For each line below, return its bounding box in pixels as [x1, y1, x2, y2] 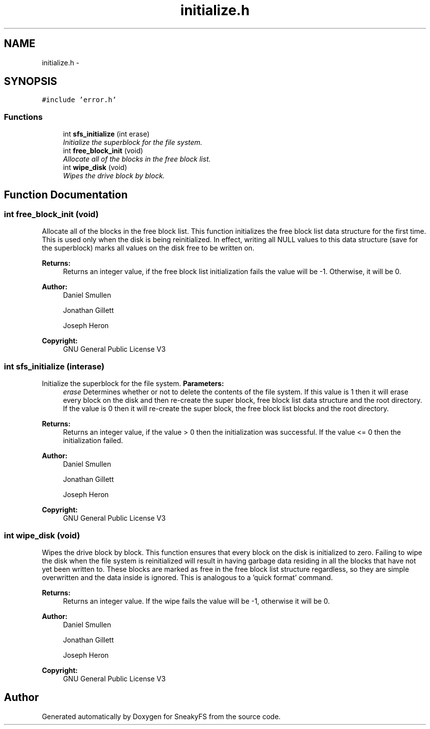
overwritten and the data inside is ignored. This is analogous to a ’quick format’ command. [42, 573, 333, 582]
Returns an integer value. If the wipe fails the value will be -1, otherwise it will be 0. [63, 596, 330, 605]
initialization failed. [63, 436, 123, 445]
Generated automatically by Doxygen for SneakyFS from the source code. [42, 712, 281, 721]
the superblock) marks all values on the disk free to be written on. [42, 244, 255, 252]
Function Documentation [4, 188, 128, 201]
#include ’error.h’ [42, 96, 117, 104]
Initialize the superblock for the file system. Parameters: [42, 379, 224, 388]
